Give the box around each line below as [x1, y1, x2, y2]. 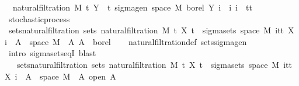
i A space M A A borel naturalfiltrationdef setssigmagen [5, 35, 247, 47]
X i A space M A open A [5, 70, 116, 82]
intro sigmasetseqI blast [8, 47, 96, 59]
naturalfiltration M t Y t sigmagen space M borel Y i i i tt [12, 1, 252, 13]
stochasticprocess [8, 12, 70, 25]
